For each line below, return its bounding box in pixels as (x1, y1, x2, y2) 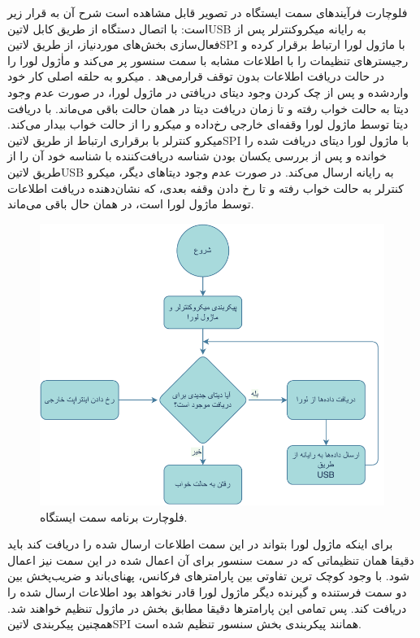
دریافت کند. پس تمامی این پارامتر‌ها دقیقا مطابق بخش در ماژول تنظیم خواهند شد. (7, 599, 407, 616)
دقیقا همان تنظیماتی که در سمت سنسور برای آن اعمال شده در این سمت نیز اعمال (7, 551, 414, 568)
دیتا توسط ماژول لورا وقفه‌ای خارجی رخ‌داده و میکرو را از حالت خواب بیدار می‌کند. (7, 116, 409, 133)
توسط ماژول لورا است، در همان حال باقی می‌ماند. (7, 195, 254, 212)
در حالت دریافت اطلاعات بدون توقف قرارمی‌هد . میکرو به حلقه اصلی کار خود (7, 68, 384, 85)
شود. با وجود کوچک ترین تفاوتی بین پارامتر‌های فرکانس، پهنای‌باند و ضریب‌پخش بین (7, 567, 409, 584)
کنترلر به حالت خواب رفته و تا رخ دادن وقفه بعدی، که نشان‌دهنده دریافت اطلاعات (7, 179, 404, 196)
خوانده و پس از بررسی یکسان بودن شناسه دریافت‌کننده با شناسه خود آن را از (7, 147, 387, 164)
